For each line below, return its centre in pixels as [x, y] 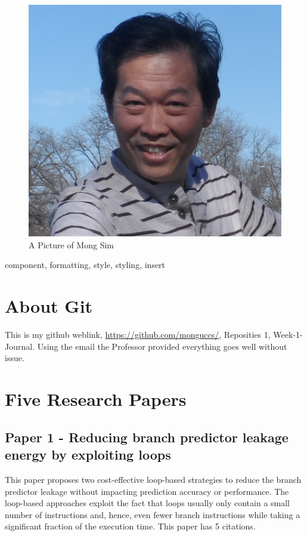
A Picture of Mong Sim [71, 244]
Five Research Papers [96, 399]
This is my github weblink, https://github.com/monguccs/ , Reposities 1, [138, 335]
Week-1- [288, 335]
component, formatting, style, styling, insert [85, 265]
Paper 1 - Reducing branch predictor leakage [147, 437]
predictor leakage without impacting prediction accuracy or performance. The [147, 491]
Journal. [20, 346]
